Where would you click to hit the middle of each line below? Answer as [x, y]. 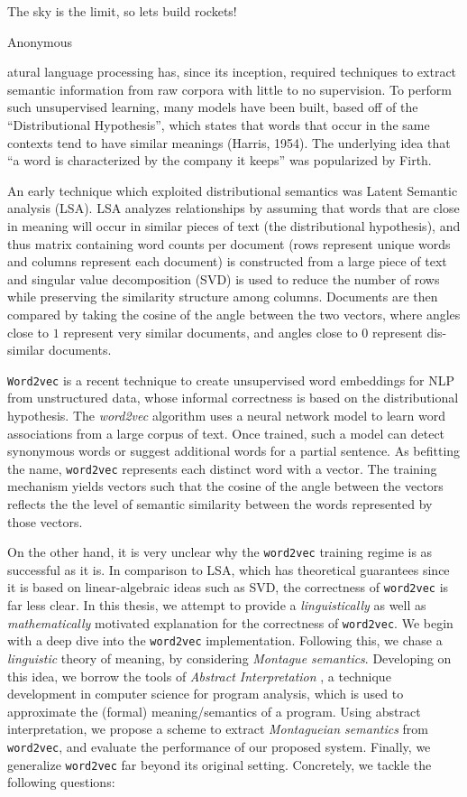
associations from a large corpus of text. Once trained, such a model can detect [226, 433]
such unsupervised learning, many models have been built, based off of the [213, 107]
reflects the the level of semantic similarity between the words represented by [220, 503]
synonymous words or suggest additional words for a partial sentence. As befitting [234, 451]
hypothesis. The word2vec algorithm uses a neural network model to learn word [226, 415]
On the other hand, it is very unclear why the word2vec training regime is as [220, 552]
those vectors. [45, 521]
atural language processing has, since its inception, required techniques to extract [232, 72]
